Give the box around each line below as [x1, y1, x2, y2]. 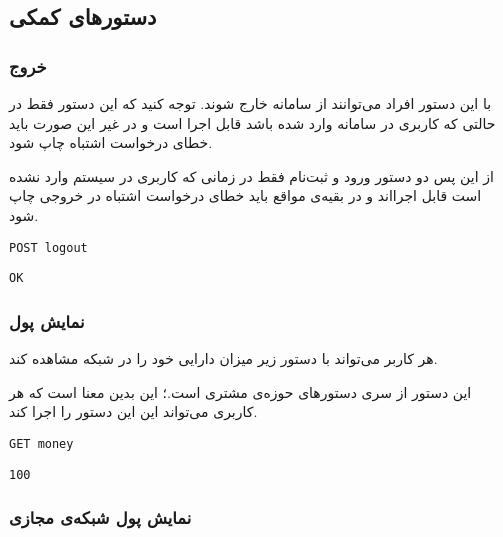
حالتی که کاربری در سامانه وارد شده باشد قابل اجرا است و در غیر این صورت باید [9, 112, 496, 133]
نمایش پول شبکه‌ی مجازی [9, 505, 192, 530]
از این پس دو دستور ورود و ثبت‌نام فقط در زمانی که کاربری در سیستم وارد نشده [9, 165, 494, 186]
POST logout [9, 240, 88, 255]
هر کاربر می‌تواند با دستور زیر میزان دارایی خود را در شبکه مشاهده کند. [9, 348, 438, 369]
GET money [9, 436, 74, 451]
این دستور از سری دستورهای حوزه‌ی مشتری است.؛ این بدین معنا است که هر [9, 381, 472, 402]
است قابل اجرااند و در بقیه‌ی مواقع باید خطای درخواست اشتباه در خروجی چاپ [9, 185, 482, 206]
